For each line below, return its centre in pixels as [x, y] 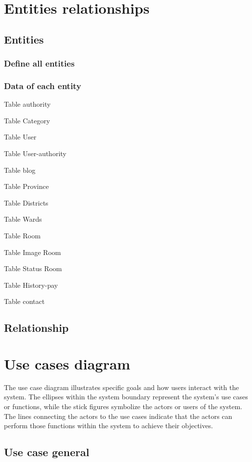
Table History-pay [31, 285]
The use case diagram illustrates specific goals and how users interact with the [122, 387]
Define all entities [39, 63]
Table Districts [26, 202]
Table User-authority [35, 153]
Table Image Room [33, 252]
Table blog [20, 170]
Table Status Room [33, 268]
